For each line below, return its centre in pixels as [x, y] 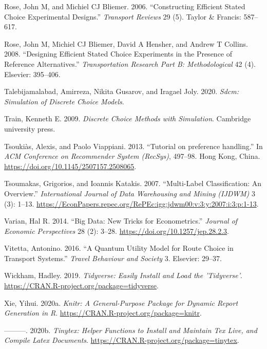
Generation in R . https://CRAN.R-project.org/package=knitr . [103, 313]
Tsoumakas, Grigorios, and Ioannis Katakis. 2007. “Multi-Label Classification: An [133, 183]
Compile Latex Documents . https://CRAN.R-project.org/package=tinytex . [122, 340]
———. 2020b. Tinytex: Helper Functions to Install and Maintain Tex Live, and [131, 330]
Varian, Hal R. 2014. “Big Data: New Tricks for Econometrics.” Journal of [121, 221]
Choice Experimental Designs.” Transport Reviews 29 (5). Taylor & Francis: [123, 16]
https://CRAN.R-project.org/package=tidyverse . [81, 286]
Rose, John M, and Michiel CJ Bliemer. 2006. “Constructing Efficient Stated [125, 6]
